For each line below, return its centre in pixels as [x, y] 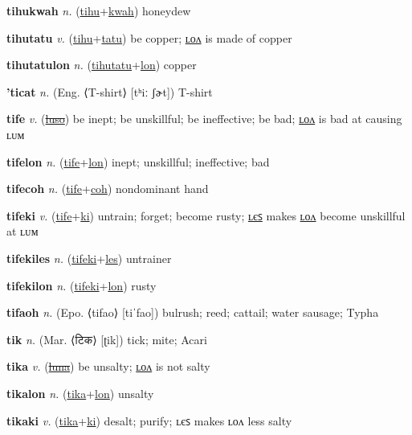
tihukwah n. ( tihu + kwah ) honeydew [99, 10]
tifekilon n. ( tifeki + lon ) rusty [82, 285]
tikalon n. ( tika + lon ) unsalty [80, 393]
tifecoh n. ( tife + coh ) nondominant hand [108, 189]
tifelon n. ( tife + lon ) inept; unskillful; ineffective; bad [138, 161]
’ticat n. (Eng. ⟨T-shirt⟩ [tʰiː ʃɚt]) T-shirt [110, 91]
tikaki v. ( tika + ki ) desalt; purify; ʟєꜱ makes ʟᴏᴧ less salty [149, 420]
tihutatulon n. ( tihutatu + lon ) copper [102, 65]
